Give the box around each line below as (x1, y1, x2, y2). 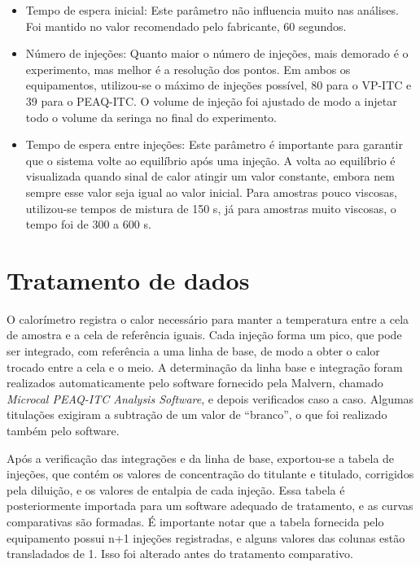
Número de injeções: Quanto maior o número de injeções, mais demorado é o (25, 45, 409, 62)
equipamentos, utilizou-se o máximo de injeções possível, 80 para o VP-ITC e (25, 76, 412, 94)
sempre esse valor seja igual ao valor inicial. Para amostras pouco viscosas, (25, 183, 397, 200)
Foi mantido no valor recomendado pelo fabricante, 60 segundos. (25, 17, 347, 34)
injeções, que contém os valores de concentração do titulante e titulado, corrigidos (7, 465, 414, 482)
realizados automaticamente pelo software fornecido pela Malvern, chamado (7, 374, 383, 391)
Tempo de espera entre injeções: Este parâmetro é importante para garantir (25, 136, 403, 153)
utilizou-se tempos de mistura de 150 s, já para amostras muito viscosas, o (25, 199, 396, 216)
